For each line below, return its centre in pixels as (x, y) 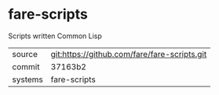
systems (27, 79)
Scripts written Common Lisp (55, 36)
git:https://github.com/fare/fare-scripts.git (129, 54)
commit (26, 66)
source (25, 54)
